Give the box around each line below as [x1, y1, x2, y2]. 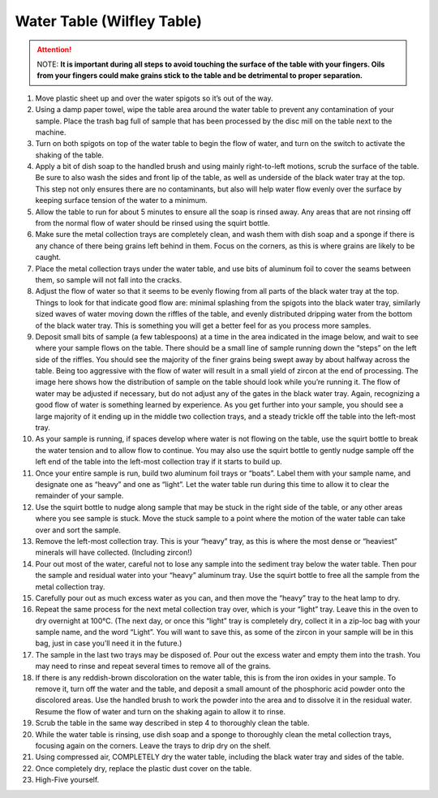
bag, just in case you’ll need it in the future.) [35, 638, 182, 649]
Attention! [36, 45, 72, 54]
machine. [35, 127, 67, 137]
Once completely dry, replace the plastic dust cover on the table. [35, 763, 252, 773]
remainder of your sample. [35, 491, 124, 501]
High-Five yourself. [35, 775, 100, 785]
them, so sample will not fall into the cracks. [35, 274, 182, 284]
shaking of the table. [35, 150, 105, 160]
